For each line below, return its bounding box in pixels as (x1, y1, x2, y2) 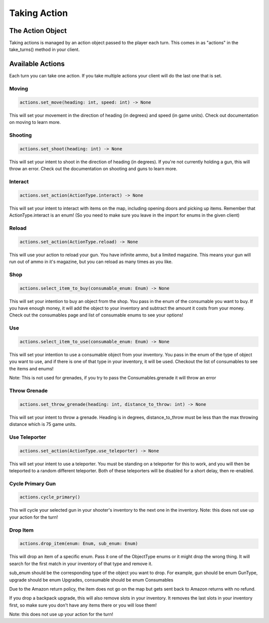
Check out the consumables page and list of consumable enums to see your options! (9, 312, 184, 318)
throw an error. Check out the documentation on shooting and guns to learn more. (9, 166, 178, 172)
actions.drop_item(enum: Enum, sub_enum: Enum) (19, 541, 138, 547)
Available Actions (9, 60, 65, 68)
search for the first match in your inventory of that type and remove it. (9, 561, 153, 567)
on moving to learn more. (9, 119, 61, 125)
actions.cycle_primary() (19, 494, 81, 500)
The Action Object (9, 26, 67, 35)
